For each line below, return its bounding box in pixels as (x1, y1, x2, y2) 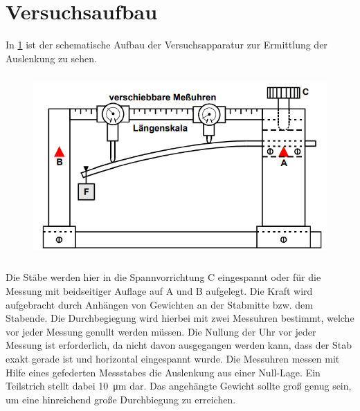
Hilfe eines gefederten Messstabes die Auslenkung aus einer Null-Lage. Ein (6, 365, 321, 379)
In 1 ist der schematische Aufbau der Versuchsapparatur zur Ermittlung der (6, 37, 327, 52)
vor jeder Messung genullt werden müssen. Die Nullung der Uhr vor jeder (6, 324, 316, 338)
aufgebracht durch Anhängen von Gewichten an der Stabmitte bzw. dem (6, 297, 313, 311)
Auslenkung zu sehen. (6, 51, 97, 65)
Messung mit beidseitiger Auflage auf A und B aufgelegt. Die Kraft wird (6, 284, 313, 298)
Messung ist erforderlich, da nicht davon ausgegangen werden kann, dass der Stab (6, 338, 352, 352)
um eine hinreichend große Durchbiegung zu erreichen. (6, 392, 236, 406)
